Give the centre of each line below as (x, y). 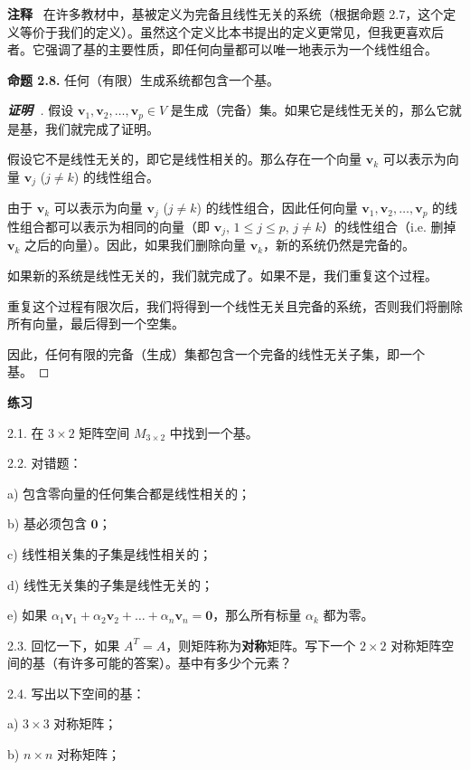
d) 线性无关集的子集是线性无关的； (110, 584)
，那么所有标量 (257, 615)
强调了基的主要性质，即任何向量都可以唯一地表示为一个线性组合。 (241, 49)
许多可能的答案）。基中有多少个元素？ (181, 663)
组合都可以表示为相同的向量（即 (114, 226)
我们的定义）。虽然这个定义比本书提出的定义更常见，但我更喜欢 (244, 31)
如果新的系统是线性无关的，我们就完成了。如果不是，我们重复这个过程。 (222, 275)
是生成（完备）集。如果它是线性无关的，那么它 (310, 110)
